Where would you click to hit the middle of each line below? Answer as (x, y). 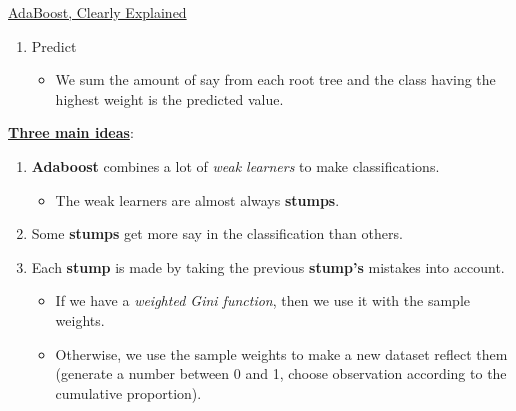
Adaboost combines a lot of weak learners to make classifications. (235, 165)
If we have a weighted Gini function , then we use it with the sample (262, 300)
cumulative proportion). (128, 392)
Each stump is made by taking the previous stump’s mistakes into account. (268, 266)
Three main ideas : (71, 132)
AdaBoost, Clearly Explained (97, 12)
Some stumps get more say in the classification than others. (217, 233)
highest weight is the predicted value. (169, 98)
